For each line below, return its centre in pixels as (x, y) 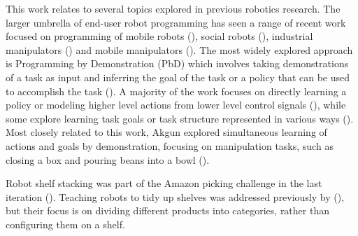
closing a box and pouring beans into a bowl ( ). (108, 159)
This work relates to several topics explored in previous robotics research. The (173, 8)
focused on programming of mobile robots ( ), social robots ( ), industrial (159, 36)
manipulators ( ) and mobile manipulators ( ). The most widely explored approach (179, 49)
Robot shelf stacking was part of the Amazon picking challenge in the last (164, 183)
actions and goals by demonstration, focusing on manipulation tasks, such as (170, 145)
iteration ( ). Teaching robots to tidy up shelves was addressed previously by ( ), (175, 196)
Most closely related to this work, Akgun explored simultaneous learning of (166, 132)
